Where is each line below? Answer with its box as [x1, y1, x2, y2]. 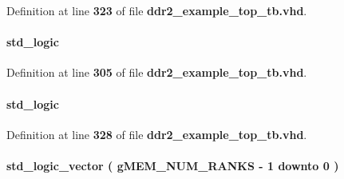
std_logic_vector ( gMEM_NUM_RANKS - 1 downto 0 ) [6, 157, 339, 173]
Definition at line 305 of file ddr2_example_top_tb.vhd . [6, 64, 307, 81]
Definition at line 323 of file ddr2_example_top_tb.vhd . [6, 2, 307, 18]
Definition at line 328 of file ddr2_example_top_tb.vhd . [6, 125, 307, 142]
